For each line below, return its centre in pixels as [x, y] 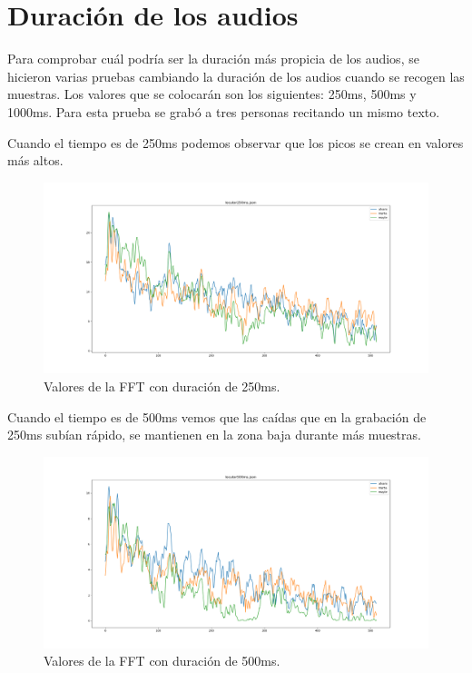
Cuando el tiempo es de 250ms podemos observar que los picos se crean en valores [236, 142]
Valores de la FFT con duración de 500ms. [162, 661]
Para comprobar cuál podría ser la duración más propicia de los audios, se [213, 59]
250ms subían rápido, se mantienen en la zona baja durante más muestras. [214, 435]
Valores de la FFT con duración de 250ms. [162, 386]
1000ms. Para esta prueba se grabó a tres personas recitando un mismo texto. [224, 111]
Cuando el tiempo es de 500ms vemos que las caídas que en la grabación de [217, 416]
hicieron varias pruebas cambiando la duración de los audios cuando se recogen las [236, 76]
